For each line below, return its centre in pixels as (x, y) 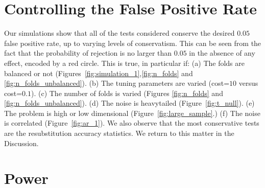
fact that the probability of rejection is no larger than (88, 53)
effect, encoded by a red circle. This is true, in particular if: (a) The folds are (125, 63)
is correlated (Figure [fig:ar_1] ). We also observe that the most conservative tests (132, 123)
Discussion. (21, 143)
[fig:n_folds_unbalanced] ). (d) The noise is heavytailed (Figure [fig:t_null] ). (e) (129, 103)
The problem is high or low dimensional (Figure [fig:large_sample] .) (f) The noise (132, 113)
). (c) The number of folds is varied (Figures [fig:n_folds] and (127, 93)
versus (248, 83)
